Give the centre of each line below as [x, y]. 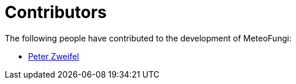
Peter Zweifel [54, 56]
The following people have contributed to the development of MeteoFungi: [148, 38]
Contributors [56, 12]
